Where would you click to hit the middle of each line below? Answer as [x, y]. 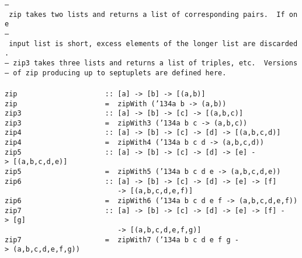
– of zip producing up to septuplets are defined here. [116, 73]
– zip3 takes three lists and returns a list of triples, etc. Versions [151, 63]
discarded [279, 43]
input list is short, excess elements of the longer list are [132, 43]
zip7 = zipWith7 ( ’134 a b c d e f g [118, 240]
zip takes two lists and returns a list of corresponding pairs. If [147, 14]
